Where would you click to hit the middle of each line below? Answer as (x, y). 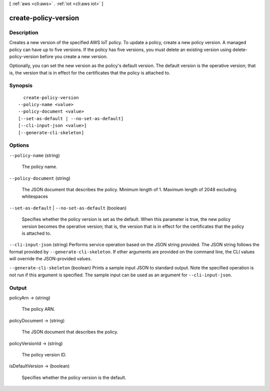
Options (19, 145)
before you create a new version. (74, 56)
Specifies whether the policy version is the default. (74, 377)
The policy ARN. (38, 309)
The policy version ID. (44, 354)
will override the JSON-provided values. (50, 259)
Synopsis (21, 86)
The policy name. (39, 167)
